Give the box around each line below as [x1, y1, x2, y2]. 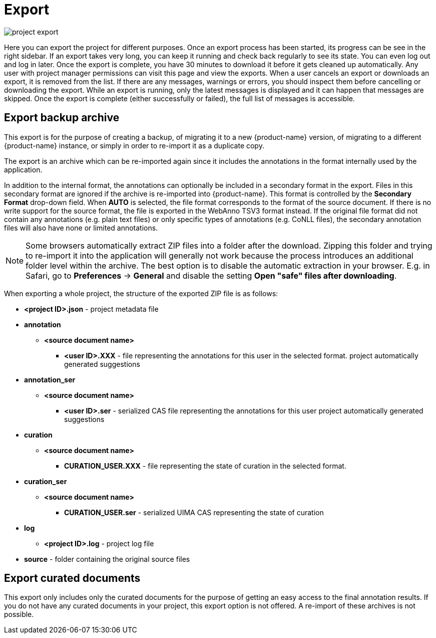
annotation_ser [24, 375, 76, 384]
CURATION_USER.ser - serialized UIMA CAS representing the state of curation [64, 508, 324, 517]
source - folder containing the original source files [24, 554, 190, 563]
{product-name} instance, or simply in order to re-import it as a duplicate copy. [4, 141, 264, 150]
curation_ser [24, 477, 67, 486]
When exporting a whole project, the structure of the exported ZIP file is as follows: [4, 289, 278, 298]
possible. [4, 610, 34, 619]
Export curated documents [4, 572, 141, 585]
